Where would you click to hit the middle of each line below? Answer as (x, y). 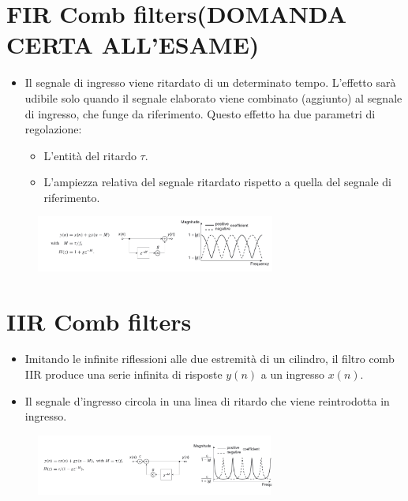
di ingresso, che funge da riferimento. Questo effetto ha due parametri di (200, 113)
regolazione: (53, 129)
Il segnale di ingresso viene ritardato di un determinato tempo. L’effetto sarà (210, 82)
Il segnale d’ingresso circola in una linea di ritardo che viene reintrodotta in (207, 400)
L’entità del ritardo (90, 155)
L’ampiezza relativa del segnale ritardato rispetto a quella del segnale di (217, 182)
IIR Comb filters (99, 321)
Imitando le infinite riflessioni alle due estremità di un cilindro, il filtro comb (210, 359)
